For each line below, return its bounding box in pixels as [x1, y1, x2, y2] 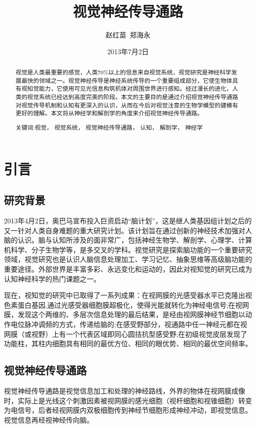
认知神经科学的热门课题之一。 [4, 273, 100, 284]
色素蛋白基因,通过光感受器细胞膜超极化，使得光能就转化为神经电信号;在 [4, 299, 235, 310]
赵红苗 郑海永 [105, 30, 151, 40]
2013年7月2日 [107, 46, 149, 56]
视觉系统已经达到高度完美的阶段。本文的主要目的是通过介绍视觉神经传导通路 [27, 93, 238, 101]
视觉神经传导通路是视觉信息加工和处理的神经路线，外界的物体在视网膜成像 [4, 385, 245, 395]
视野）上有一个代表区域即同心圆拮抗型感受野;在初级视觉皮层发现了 [31, 328, 247, 339]
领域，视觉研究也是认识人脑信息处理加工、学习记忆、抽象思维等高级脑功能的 [4, 254, 252, 264]
